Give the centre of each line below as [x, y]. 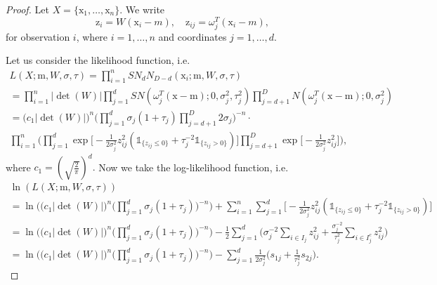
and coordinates [193, 36]
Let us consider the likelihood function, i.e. [98, 60]
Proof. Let [27, 9]
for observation [38, 36]
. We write [142, 9]
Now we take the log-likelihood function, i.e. [194, 167]
